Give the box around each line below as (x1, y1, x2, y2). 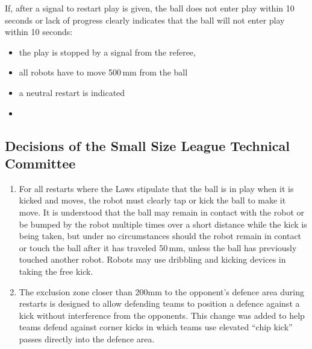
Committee (5, 153, 76, 172)
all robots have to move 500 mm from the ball (19, 66, 188, 78)
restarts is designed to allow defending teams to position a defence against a (19, 297, 300, 310)
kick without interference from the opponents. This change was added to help (19, 309, 305, 321)
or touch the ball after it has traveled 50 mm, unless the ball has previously (19, 241, 297, 254)
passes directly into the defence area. (19, 332, 155, 345)
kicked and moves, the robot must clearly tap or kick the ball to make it (19, 194, 286, 207)
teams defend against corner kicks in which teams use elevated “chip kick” (19, 321, 293, 333)
